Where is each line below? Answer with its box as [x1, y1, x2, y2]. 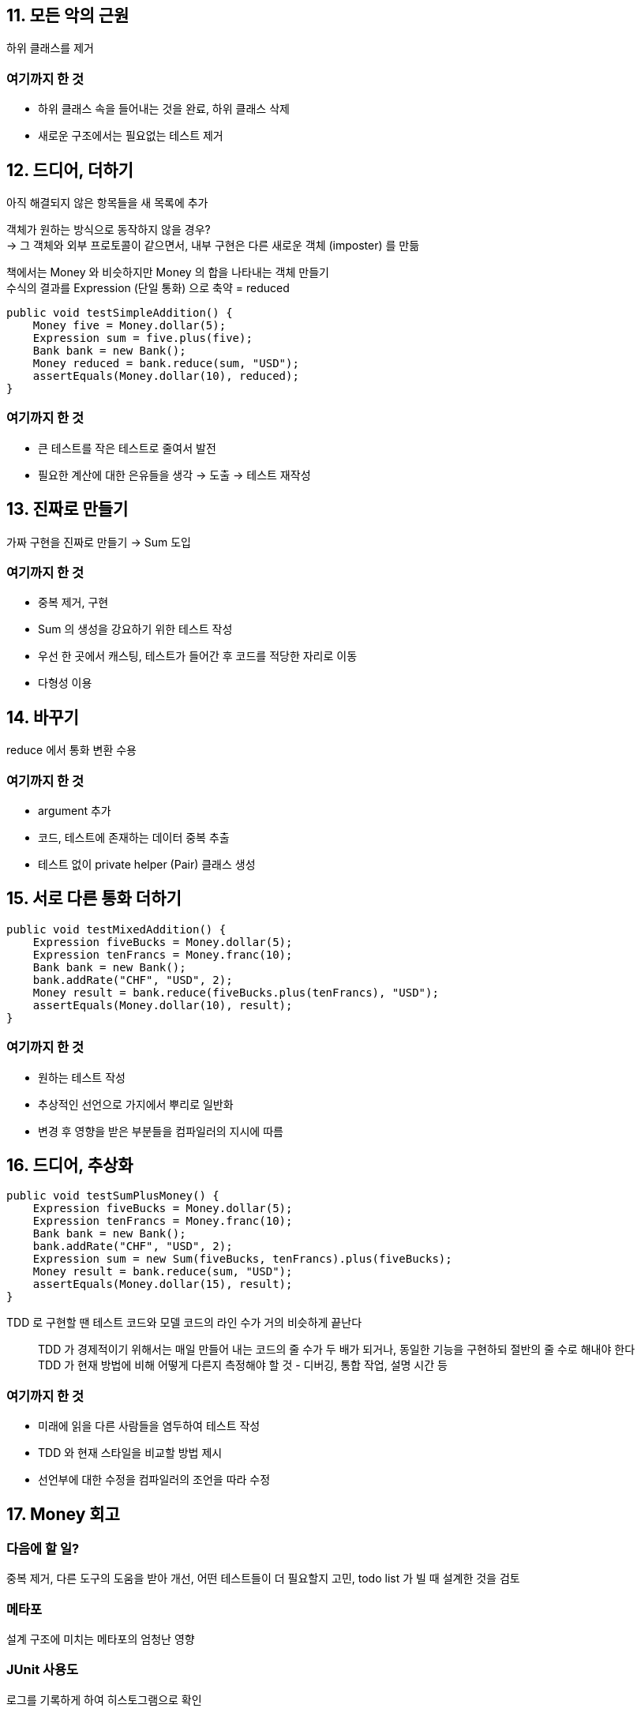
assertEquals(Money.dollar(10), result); [32, 998, 293, 1012]
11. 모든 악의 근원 [6, 6, 129, 25]
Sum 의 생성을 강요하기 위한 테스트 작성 [38, 622, 233, 636]
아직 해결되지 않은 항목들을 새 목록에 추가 [6, 196, 208, 210]
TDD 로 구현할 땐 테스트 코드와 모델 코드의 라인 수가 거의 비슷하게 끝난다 [6, 1316, 362, 1330]
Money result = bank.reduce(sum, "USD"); [32, 1265, 293, 1278]
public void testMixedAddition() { [6, 922, 227, 936]
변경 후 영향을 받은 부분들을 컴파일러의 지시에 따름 [38, 1124, 283, 1138]
